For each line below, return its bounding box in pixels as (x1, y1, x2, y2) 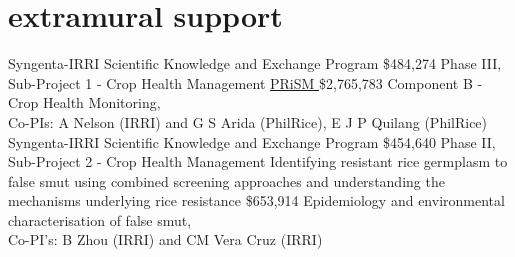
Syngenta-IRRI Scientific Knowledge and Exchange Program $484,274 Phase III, (8, 53, 502, 74)
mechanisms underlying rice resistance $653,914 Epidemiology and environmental (8, 190, 505, 211)
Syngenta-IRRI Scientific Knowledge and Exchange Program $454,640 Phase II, (8, 131, 496, 152)
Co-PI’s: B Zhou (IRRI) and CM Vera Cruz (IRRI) (8, 229, 323, 250)
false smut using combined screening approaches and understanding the (8, 170, 445, 191)
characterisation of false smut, (8, 209, 192, 230)
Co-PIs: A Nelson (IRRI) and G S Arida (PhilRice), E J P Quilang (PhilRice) (8, 111, 488, 132)
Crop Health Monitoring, (8, 92, 161, 113)
